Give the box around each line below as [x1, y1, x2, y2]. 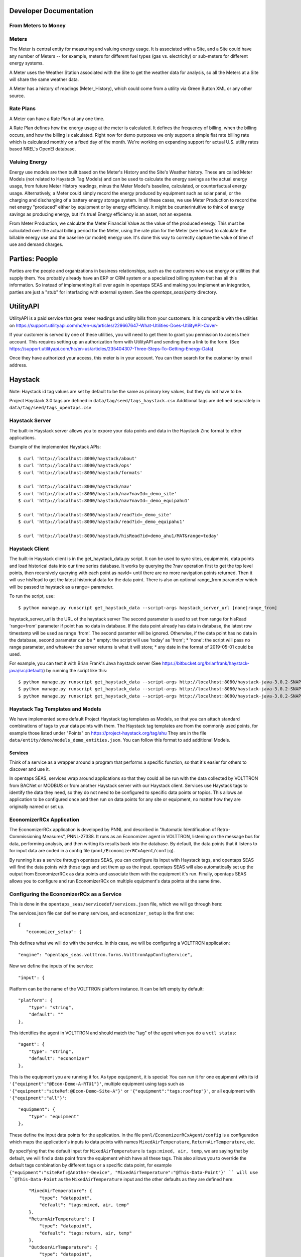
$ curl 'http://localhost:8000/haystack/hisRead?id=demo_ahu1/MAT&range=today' [18, 533, 219, 539]
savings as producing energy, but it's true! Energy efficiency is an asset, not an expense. [9, 211, 193, 217]
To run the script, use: [9, 593, 55, 599]
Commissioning [9, 834, 42, 840]
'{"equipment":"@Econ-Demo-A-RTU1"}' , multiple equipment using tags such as [9, 1081, 184, 1087]
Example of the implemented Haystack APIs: [9, 444, 101, 450]
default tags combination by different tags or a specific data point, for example [9, 1162, 172, 1169]
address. [9, 362, 28, 368]
